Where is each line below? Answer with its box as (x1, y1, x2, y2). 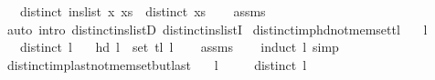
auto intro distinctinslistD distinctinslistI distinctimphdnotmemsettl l (6, 19, 428, 38)
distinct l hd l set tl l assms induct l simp (19, 37, 339, 56)
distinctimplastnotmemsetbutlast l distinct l (6, 55, 307, 74)
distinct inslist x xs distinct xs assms (19, 2, 266, 20)
